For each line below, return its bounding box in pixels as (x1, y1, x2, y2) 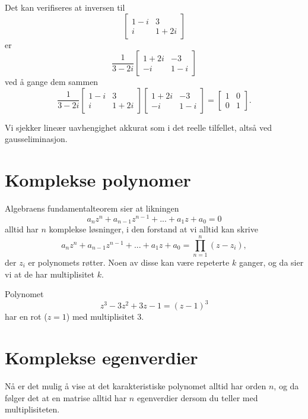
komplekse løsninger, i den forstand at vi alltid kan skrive (49, 223, 258, 235)
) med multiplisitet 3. (66, 310, 144, 323)
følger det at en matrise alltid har (5, 391, 127, 404)
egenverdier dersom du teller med (136, 391, 258, 404)
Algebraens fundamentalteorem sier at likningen (5, 202, 179, 215)
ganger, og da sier (239, 256, 304, 268)
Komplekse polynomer (5, 168, 191, 192)
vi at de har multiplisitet (5, 267, 95, 280)
